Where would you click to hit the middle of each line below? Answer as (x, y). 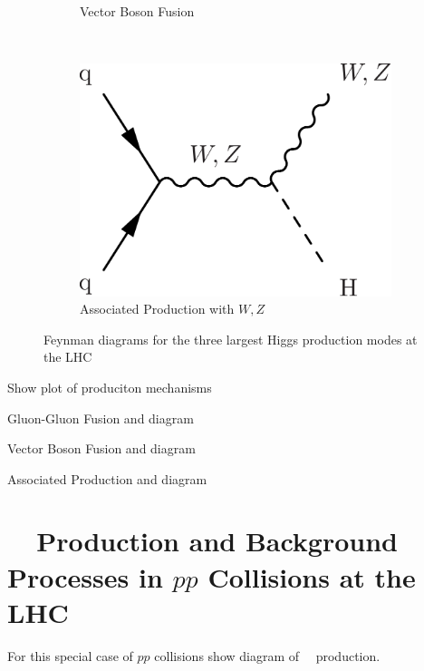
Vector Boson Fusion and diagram (101, 448)
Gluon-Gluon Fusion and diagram (101, 418)
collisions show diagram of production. (267, 655)
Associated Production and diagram (107, 478)
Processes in (85, 576)
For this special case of (70, 655)
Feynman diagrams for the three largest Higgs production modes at (231, 339)
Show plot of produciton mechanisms (110, 387)
